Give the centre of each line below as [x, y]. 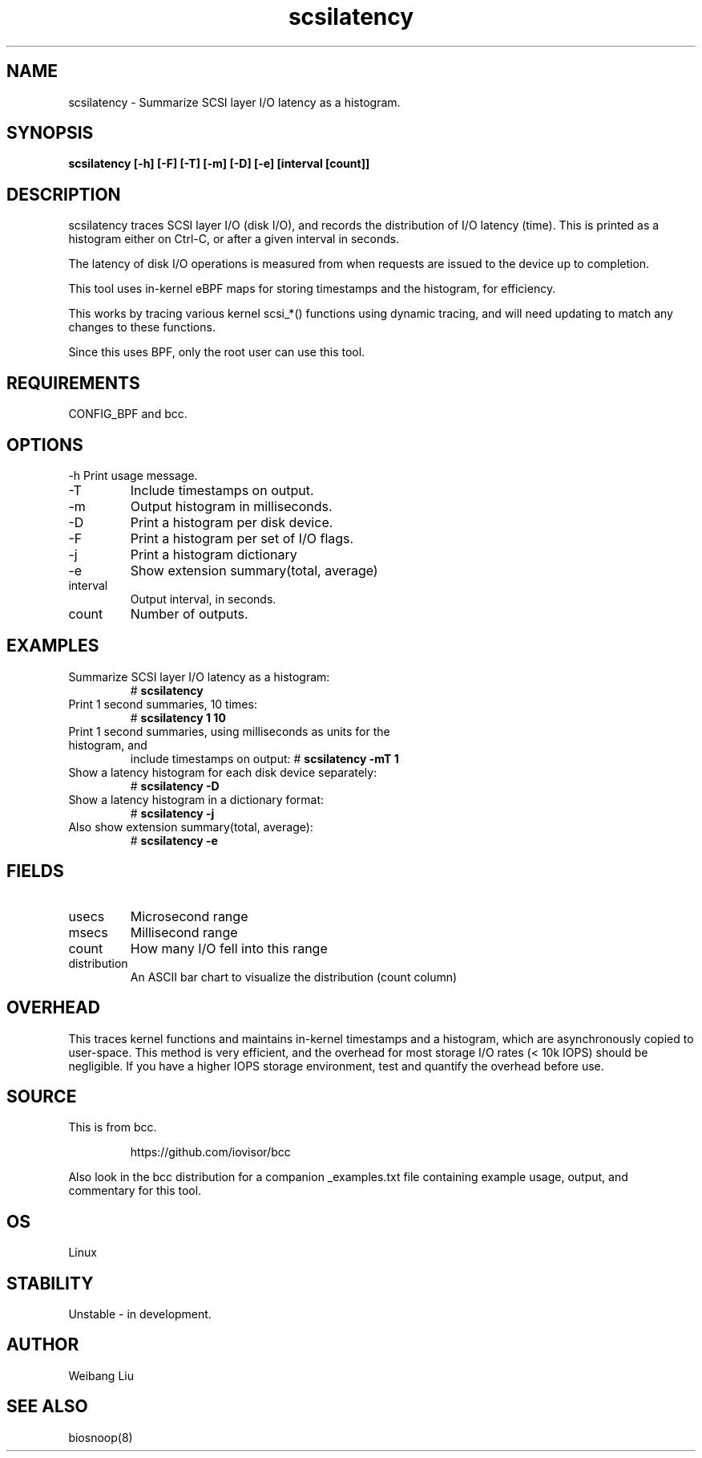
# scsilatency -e [174, 840]
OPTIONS [45, 445]
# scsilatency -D [175, 786]
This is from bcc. [113, 1127]
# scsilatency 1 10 [178, 717]
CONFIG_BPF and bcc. [128, 414]
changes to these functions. [142, 327]
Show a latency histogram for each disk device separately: [223, 772]
